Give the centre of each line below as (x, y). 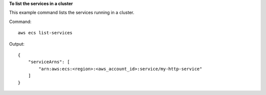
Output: (17, 44)
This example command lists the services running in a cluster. (72, 13)
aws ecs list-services (45, 33)
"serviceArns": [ (49, 62)
